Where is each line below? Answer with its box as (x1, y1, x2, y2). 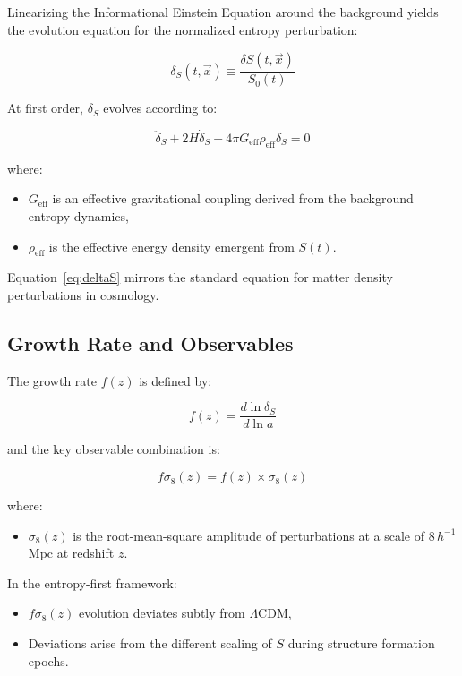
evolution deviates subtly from (79, 603, 245, 622)
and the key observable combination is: (7, 440, 220, 458)
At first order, (7, 98, 83, 117)
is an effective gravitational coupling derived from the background (52, 189, 414, 208)
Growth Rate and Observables (7, 329, 294, 356)
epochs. (28, 651, 69, 670)
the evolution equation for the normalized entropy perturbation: (7, 20, 358, 39)
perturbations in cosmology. (7, 286, 159, 304)
